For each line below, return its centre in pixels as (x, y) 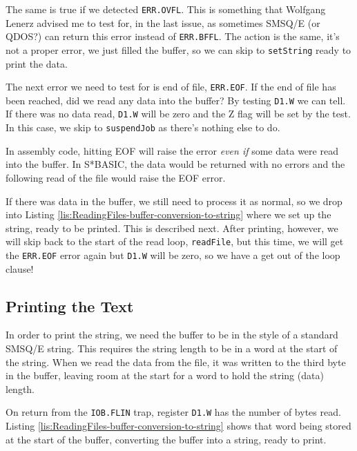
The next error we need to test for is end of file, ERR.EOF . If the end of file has (171, 87)
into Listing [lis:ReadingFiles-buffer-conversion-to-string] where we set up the (168, 214)
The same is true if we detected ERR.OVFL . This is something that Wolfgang (166, 9)
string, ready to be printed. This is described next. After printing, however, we (172, 228)
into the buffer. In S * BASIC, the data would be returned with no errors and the (175, 164)
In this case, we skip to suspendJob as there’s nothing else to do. (143, 127)
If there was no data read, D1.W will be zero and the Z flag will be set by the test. (178, 114)
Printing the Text (70, 306)
